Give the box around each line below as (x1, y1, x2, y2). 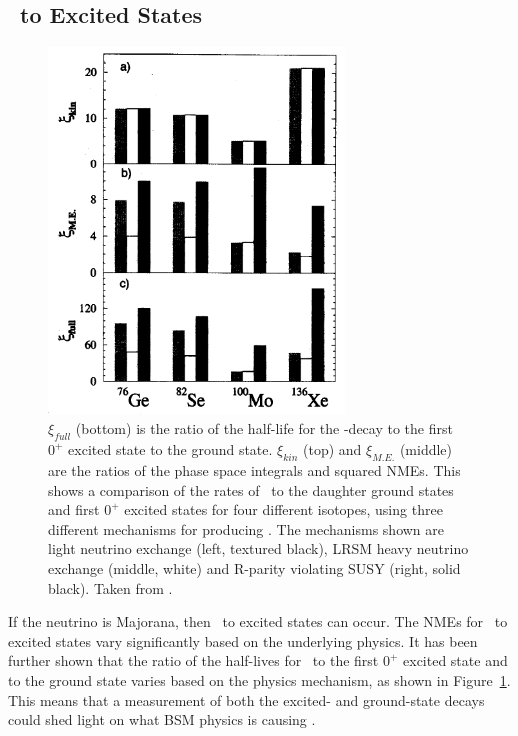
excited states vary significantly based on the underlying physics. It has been (8, 630, 478, 651)
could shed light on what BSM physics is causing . (8, 709, 316, 730)
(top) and (303, 439, 362, 460)
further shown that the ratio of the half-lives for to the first (8, 650, 379, 671)
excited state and (403, 650, 508, 671)
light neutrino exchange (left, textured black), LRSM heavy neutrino (48, 538, 469, 559)
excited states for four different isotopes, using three (124, 499, 443, 520)
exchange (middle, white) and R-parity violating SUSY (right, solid (48, 557, 461, 578)
